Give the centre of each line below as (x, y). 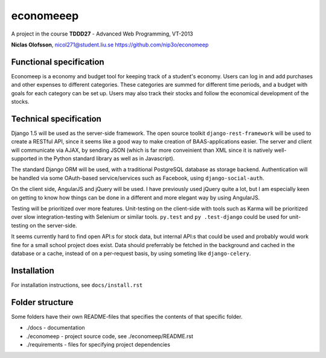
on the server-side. (53, 225)
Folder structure (42, 302)
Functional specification (58, 62)
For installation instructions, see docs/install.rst (77, 285)
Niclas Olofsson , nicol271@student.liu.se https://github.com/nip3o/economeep (110, 45)
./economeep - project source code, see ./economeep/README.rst (110, 336)
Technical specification (56, 118)
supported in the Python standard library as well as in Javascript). (93, 159)
